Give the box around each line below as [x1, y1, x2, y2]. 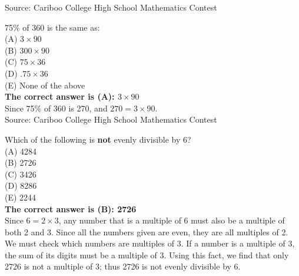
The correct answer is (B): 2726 [5, 202, 137, 215]
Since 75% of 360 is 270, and [5, 101, 108, 114]
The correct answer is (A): [5, 90, 115, 103]
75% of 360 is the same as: [5, 21, 100, 33]
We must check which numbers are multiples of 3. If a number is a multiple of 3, [5, 237, 295, 249]
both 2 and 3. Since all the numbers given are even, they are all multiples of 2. [5, 225, 288, 238]
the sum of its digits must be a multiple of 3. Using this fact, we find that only [5, 248, 289, 261]
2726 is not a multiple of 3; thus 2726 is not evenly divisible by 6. [5, 260, 241, 272]
